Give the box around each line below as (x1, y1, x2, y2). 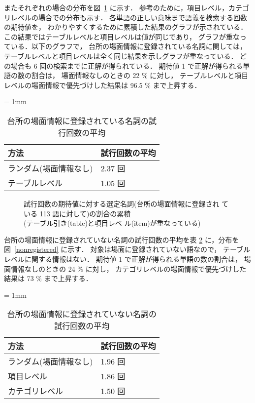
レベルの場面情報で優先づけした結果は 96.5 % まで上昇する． (4, 80, 201, 90)
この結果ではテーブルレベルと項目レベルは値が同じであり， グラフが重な (4, 31, 240, 41)
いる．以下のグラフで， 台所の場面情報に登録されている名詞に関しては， (10, 41, 247, 51)
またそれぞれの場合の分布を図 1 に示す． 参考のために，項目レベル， (4, 2, 229, 12)
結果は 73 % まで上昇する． (4, 273, 93, 283)
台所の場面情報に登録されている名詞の (7, 115, 149, 126)
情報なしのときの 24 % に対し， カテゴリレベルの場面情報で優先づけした (10, 263, 247, 274)
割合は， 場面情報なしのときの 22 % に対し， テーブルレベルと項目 (31, 70, 249, 81)
